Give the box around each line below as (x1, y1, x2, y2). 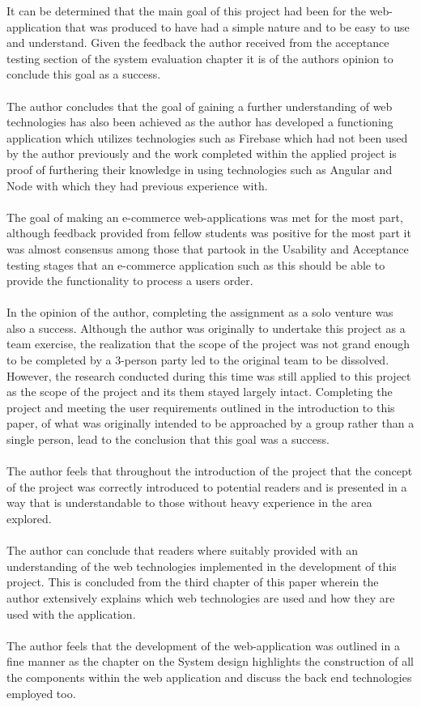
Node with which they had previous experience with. (6, 177, 268, 194)
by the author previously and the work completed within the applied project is (6, 145, 397, 162)
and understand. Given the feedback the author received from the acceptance (6, 34, 389, 51)
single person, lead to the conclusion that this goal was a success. (6, 431, 330, 448)
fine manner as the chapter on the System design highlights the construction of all (6, 653, 414, 670)
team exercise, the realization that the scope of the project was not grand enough (6, 335, 410, 352)
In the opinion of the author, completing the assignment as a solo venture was (6, 304, 393, 321)
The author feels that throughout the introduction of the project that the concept (6, 462, 413, 479)
